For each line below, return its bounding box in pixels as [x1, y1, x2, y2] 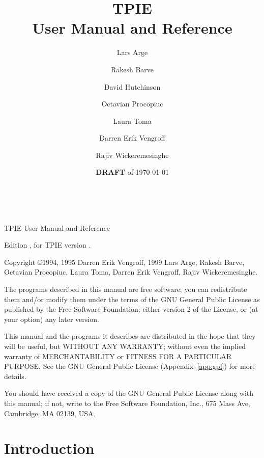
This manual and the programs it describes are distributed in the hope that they [4, 331, 256, 341]
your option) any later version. [4, 313, 99, 324]
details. [4, 370, 26, 381]
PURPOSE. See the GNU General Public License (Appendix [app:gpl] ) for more [4, 361, 256, 371]
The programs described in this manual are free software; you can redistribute [4, 284, 247, 294]
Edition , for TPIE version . [4, 239, 91, 250]
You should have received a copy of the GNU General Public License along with [4, 388, 254, 398]
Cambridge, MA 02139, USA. [4, 408, 96, 418]
